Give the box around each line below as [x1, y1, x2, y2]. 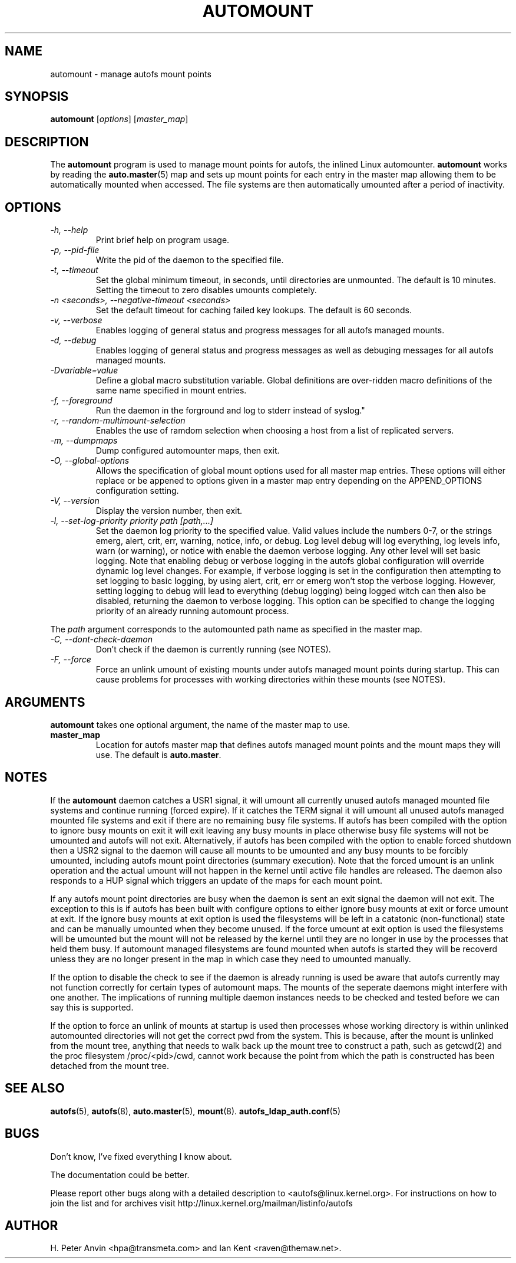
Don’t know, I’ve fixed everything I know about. [50, 1151, 232, 1162]
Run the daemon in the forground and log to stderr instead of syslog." [95, 405, 365, 416]
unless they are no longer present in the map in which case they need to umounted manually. [50, 953, 411, 964]
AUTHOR [5, 1218, 58, 1233]
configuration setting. [95, 485, 179, 496]
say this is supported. [50, 1002, 134, 1012]
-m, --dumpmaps [50, 435, 118, 446]
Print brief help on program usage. [95, 235, 230, 245]
